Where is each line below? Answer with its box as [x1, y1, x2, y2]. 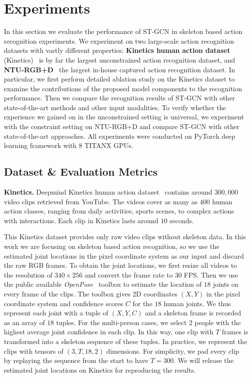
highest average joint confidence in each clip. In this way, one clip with [4, 327, 214, 337]
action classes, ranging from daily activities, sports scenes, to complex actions [4, 206, 234, 216]
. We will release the [173, 355, 234, 365]
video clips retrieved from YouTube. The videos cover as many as [4, 196, 198, 206]
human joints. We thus [163, 298, 231, 308]
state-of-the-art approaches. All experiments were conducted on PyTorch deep [4, 131, 236, 141]
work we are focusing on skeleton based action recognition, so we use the [4, 241, 220, 251]
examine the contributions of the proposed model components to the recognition [4, 83, 242, 93]
